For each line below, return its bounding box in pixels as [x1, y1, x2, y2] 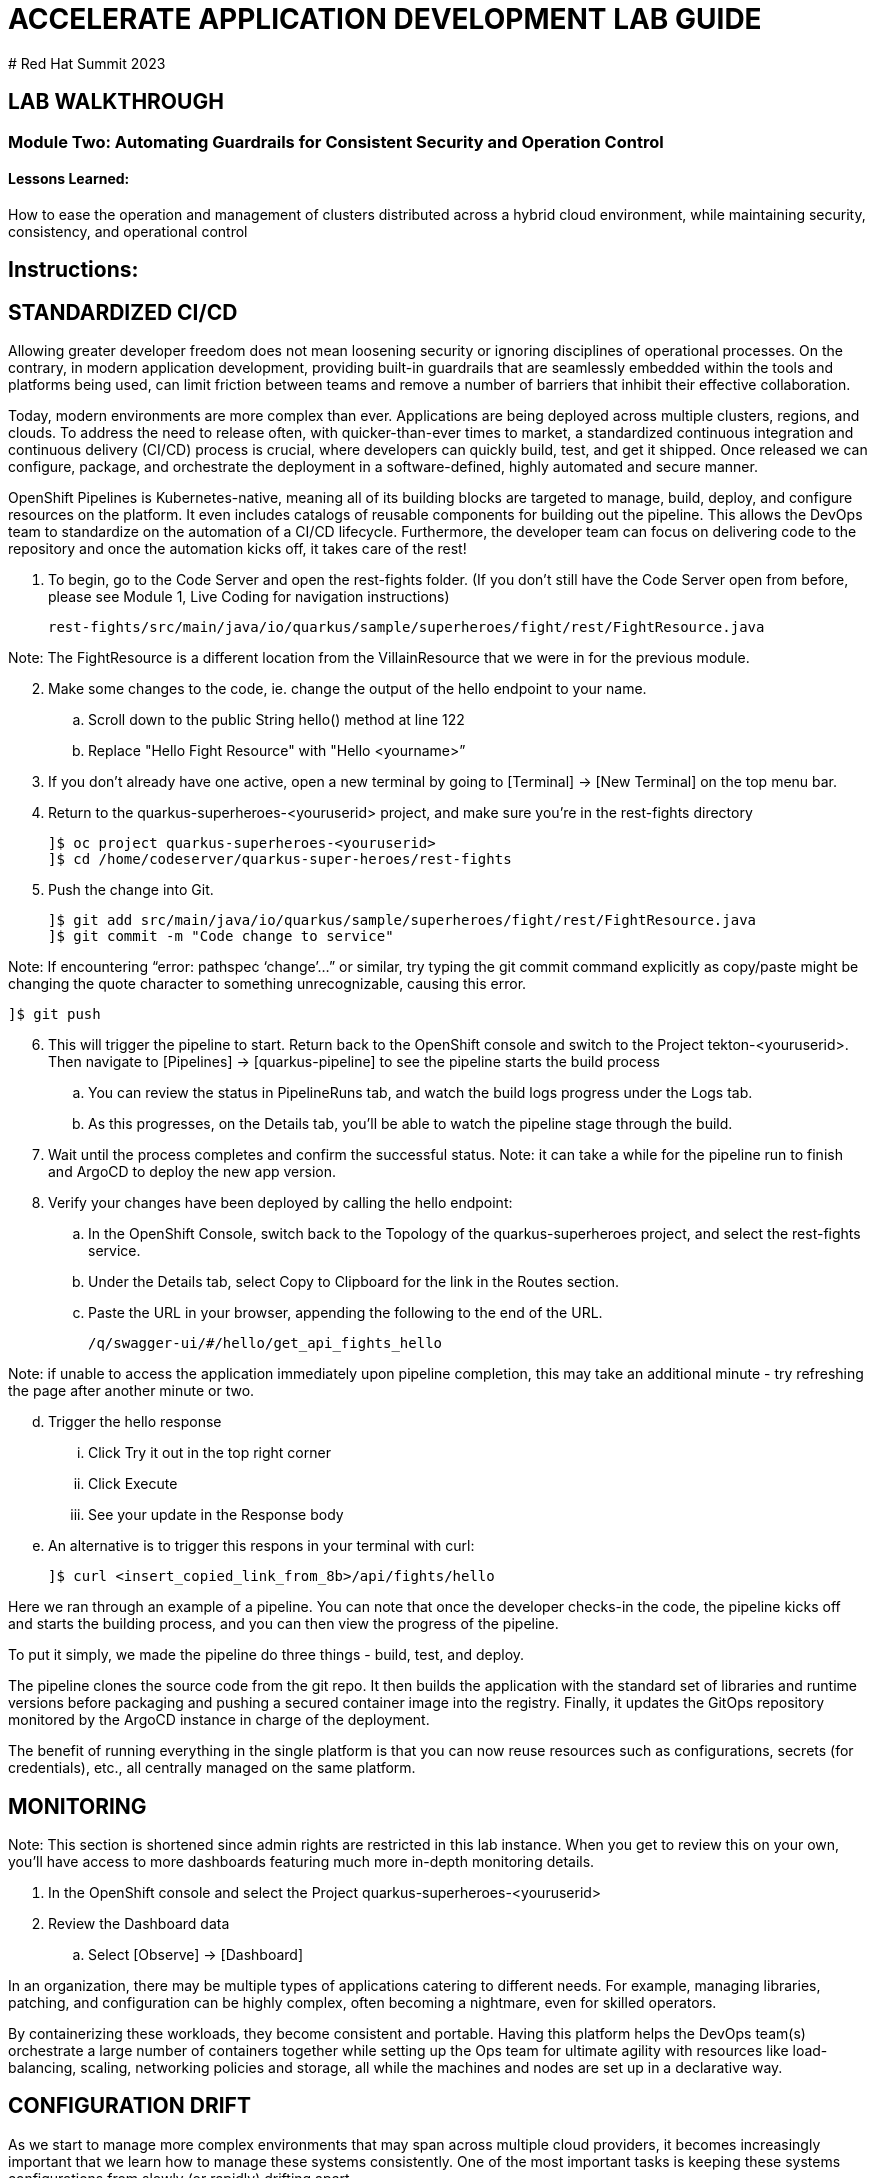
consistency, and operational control [8, 222, 248, 240]
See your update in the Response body [88, 1506, 344, 1524]
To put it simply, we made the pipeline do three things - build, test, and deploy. [8, 1646, 525, 1664]
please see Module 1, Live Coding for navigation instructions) [48, 588, 450, 606]
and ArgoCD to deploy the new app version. [48, 1163, 336, 1181]
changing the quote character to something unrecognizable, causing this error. [8, 975, 527, 993]
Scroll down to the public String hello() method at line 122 [88, 711, 465, 729]
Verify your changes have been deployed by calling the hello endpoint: [48, 1194, 513, 1212]
